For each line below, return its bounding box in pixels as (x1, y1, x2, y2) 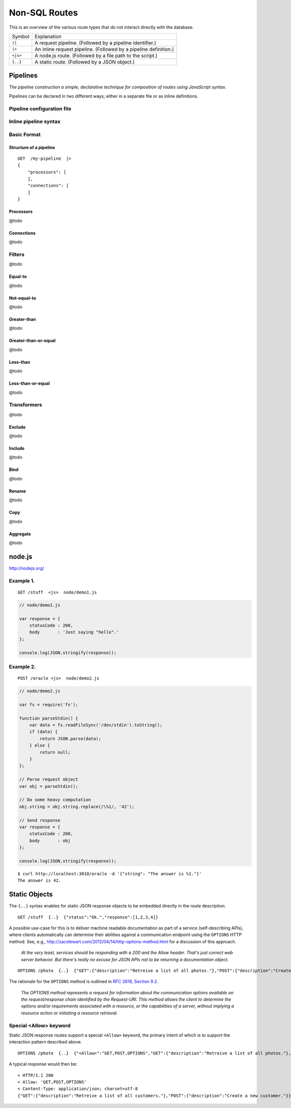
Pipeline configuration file (9, 105, 71, 112)
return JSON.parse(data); (39, 736, 101, 741)
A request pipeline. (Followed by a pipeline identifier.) (34, 39, 156, 46)
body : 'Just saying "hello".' (29, 630, 119, 635)
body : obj (29, 838, 71, 843)
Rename (9, 488, 26, 494)
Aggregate (9, 531, 31, 537)
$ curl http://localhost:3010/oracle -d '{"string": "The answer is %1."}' (17, 871, 202, 876)
